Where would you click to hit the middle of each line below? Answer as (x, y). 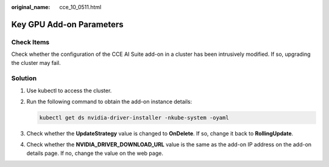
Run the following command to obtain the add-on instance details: (109, 102)
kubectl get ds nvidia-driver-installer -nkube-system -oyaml (134, 118)
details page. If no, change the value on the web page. (95, 153)
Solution (24, 78)
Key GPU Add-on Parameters (68, 24)
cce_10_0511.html (80, 7)
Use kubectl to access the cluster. (69, 90)
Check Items (30, 42)
